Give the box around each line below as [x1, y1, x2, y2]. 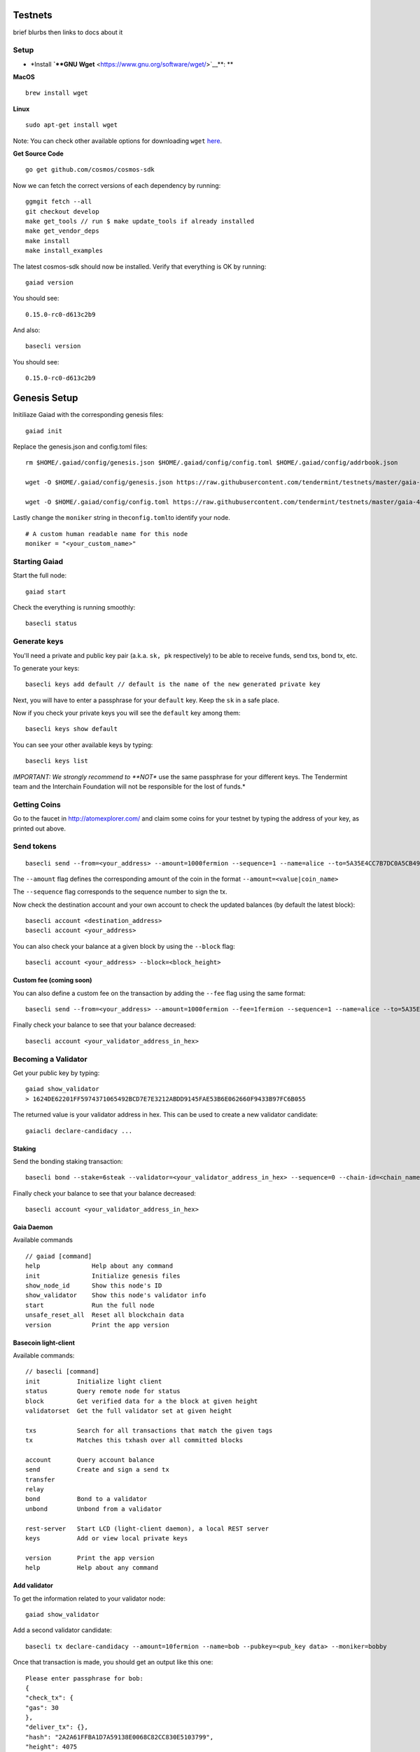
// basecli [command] [25, 1367, 99, 1376]
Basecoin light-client [13, 1339, 75, 1347]
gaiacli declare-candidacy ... [25, 1127, 133, 1135]
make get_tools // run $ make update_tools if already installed [25, 217, 255, 225]
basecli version [25, 342, 81, 350]
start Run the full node [25, 1301, 155, 1309]
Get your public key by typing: [13, 1069, 100, 1077]
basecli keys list [25, 757, 89, 765]
